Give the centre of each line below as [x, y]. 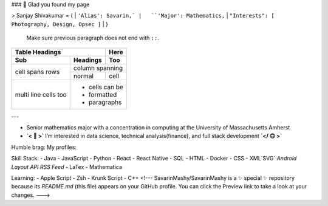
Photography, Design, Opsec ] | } [60, 24]
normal [84, 76]
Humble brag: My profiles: [44, 147]
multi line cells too [41, 94]
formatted [103, 94]
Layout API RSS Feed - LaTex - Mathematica [67, 167]
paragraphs [105, 102]
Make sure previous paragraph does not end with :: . [93, 38]
